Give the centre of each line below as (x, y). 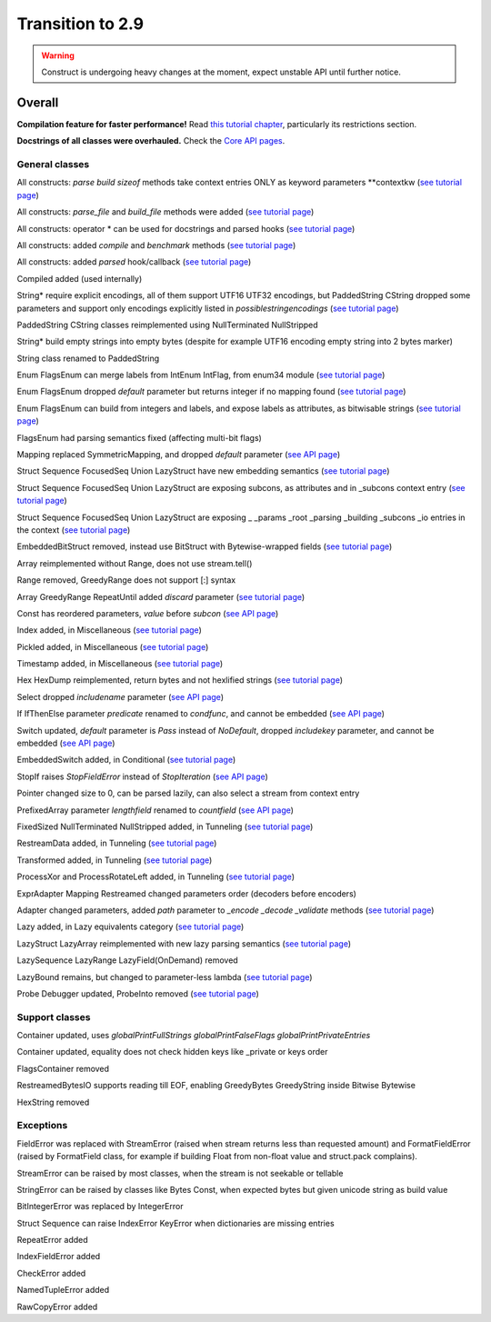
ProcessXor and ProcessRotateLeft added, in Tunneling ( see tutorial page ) (156, 876)
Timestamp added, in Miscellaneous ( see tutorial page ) (120, 664)
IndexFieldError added (59, 1257)
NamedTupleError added (63, 1290)
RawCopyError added (57, 1307)
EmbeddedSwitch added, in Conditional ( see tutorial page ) (126, 760)
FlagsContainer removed (63, 1068)
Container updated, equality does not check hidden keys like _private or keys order (172, 1052)
